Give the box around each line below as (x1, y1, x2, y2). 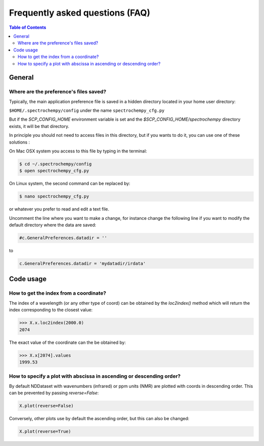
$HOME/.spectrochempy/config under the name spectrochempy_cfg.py (9, 107, 165, 113)
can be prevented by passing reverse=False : (9, 390, 99, 396)
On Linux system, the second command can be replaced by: (9, 181, 131, 187)
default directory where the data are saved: (9, 222, 96, 228)
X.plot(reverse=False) (19, 403, 74, 409)
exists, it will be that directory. (9, 123, 69, 129)
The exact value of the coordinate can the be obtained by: (9, 340, 126, 345)
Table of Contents (9, 24, 46, 30)
